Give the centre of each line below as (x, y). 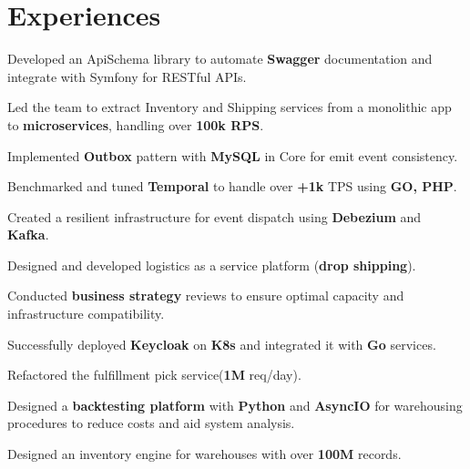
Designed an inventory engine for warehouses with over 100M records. (204, 454)
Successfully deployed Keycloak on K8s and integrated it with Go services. (222, 344)
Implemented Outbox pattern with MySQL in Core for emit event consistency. (233, 155)
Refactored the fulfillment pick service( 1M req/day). (154, 375)
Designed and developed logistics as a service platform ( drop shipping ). (212, 265)
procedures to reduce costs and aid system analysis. (151, 423)
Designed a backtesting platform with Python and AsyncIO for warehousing (235, 405)
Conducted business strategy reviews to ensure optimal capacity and (206, 296)
